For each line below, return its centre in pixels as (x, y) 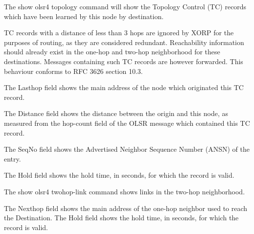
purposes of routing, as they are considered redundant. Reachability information (124, 42)
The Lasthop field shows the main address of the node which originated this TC (124, 87)
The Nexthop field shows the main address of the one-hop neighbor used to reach (126, 208)
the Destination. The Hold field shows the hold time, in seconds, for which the (121, 218)
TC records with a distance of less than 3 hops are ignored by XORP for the (119, 33)
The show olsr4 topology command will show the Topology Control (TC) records (125, 6)
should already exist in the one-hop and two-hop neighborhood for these (112, 52)
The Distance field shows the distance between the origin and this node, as (116, 113)
